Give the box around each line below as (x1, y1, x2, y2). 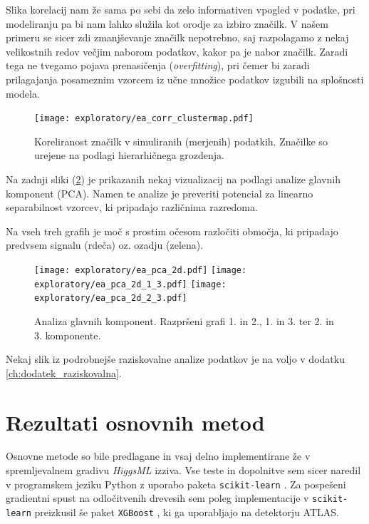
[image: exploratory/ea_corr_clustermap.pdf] (34, 113, 254, 124)
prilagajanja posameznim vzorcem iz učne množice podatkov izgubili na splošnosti (6, 71, 364, 86)
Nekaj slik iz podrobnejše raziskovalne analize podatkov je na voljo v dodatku (6, 351, 345, 366)
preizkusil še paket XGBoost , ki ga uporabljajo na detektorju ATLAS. (34, 504, 339, 519)
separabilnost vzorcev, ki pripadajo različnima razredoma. (6, 200, 258, 215)
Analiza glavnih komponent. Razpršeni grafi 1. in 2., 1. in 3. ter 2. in (34, 313, 334, 328)
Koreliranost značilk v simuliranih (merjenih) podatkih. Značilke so (34, 133, 328, 148)
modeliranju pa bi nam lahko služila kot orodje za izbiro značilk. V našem (6, 16, 328, 31)
